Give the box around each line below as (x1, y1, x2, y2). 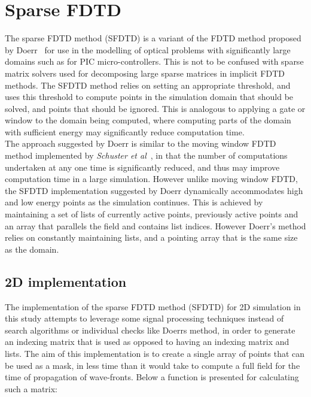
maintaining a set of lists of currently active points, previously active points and (5, 208, 298, 220)
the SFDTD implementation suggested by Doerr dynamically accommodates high (5, 184, 303, 196)
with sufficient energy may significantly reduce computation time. (5, 125, 245, 138)
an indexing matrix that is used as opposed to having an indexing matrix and (5, 335, 289, 348)
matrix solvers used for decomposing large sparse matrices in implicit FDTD (5, 66, 285, 79)
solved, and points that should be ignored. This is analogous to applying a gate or (5, 102, 306, 114)
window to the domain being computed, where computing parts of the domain (5, 114, 291, 126)
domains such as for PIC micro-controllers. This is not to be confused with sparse (5, 55, 304, 68)
